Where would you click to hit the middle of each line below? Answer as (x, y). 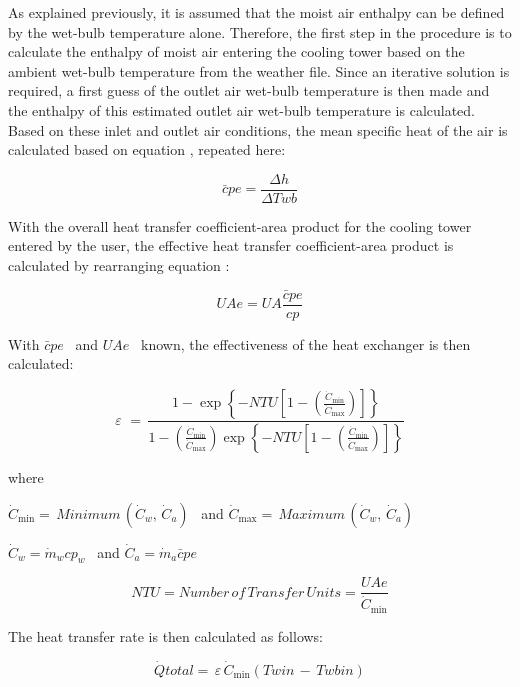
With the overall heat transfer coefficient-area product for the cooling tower (240, 225)
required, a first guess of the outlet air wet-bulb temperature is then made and (249, 90)
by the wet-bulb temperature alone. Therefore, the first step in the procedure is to (260, 31)
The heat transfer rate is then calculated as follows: (166, 635)
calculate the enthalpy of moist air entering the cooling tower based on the (236, 51)
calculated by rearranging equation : (119, 265)
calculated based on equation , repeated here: (147, 149)
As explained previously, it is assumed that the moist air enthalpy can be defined (256, 12)
